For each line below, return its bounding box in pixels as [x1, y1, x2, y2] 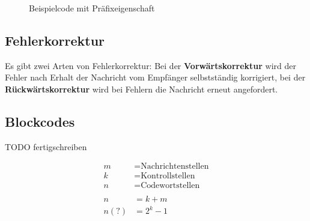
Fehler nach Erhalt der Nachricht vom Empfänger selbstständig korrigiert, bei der [5, 71, 306, 83]
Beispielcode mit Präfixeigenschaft [29, 2, 155, 14]
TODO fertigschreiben [5, 140, 87, 153]
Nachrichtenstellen [141, 162, 209, 171]
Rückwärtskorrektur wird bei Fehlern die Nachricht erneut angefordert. [5, 82, 278, 95]
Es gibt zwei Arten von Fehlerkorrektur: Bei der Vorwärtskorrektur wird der [5, 59, 296, 71]
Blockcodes [5, 112, 75, 130]
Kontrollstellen [141, 172, 195, 181]
